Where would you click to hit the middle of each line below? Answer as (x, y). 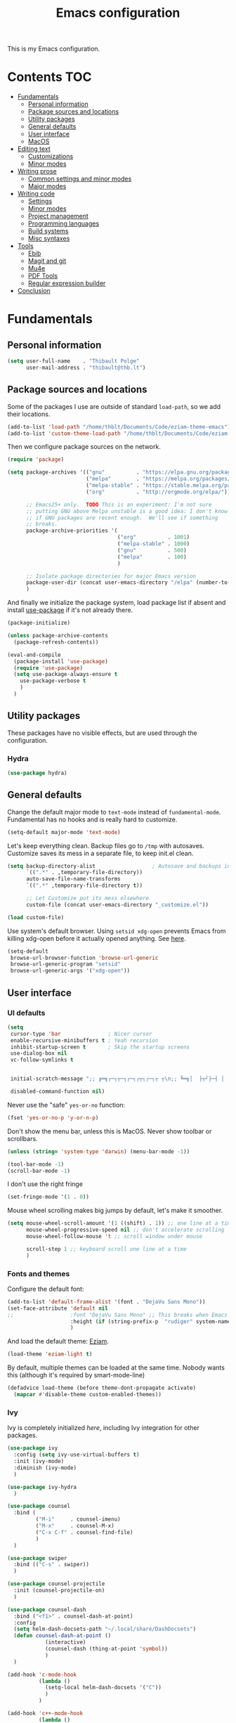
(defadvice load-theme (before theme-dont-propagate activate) (102, 1388)
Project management (58, 216)
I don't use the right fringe (45, 1184)
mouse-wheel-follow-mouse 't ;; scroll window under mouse (114, 1237)
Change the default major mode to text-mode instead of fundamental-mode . (114, 812)
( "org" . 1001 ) (153, 538)
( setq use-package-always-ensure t (66, 675)
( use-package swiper (38, 1558)
